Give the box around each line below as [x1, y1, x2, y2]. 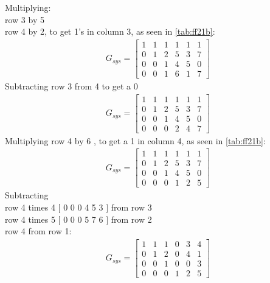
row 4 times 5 [5, 212, 55, 225]
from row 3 [111, 201, 152, 214]
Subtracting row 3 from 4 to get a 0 [5, 79, 138, 92]
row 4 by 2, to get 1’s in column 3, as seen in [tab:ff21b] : [5, 25, 215, 38]
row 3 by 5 [5, 13, 44, 26]
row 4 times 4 [5, 201, 55, 214]
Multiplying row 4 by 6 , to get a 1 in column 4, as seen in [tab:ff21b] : [5, 134, 266, 147]
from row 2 [111, 212, 152, 225]
